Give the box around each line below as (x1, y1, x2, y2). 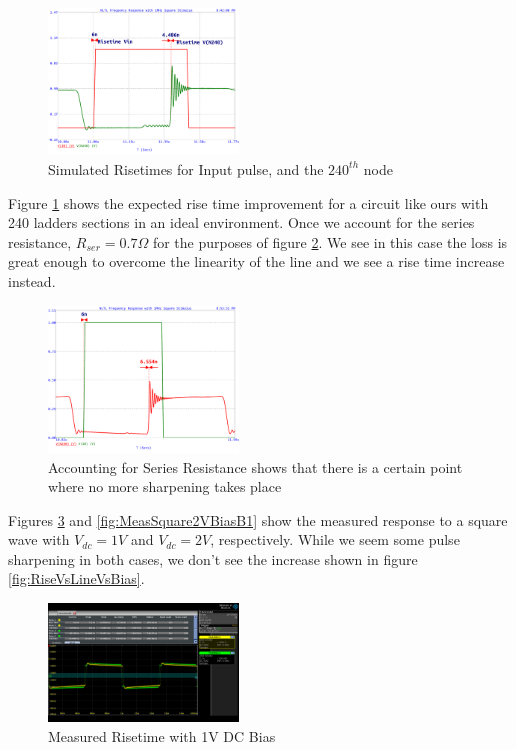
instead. (8, 270, 56, 291)
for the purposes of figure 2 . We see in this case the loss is (152, 231, 508, 252)
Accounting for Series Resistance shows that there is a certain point (48, 456, 463, 477)
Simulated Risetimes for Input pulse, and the (48, 158, 324, 179)
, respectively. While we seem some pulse (210, 529, 460, 550)
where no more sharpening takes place (48, 476, 282, 497)
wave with (8, 529, 70, 550)
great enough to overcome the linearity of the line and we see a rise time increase (8, 251, 505, 272)
